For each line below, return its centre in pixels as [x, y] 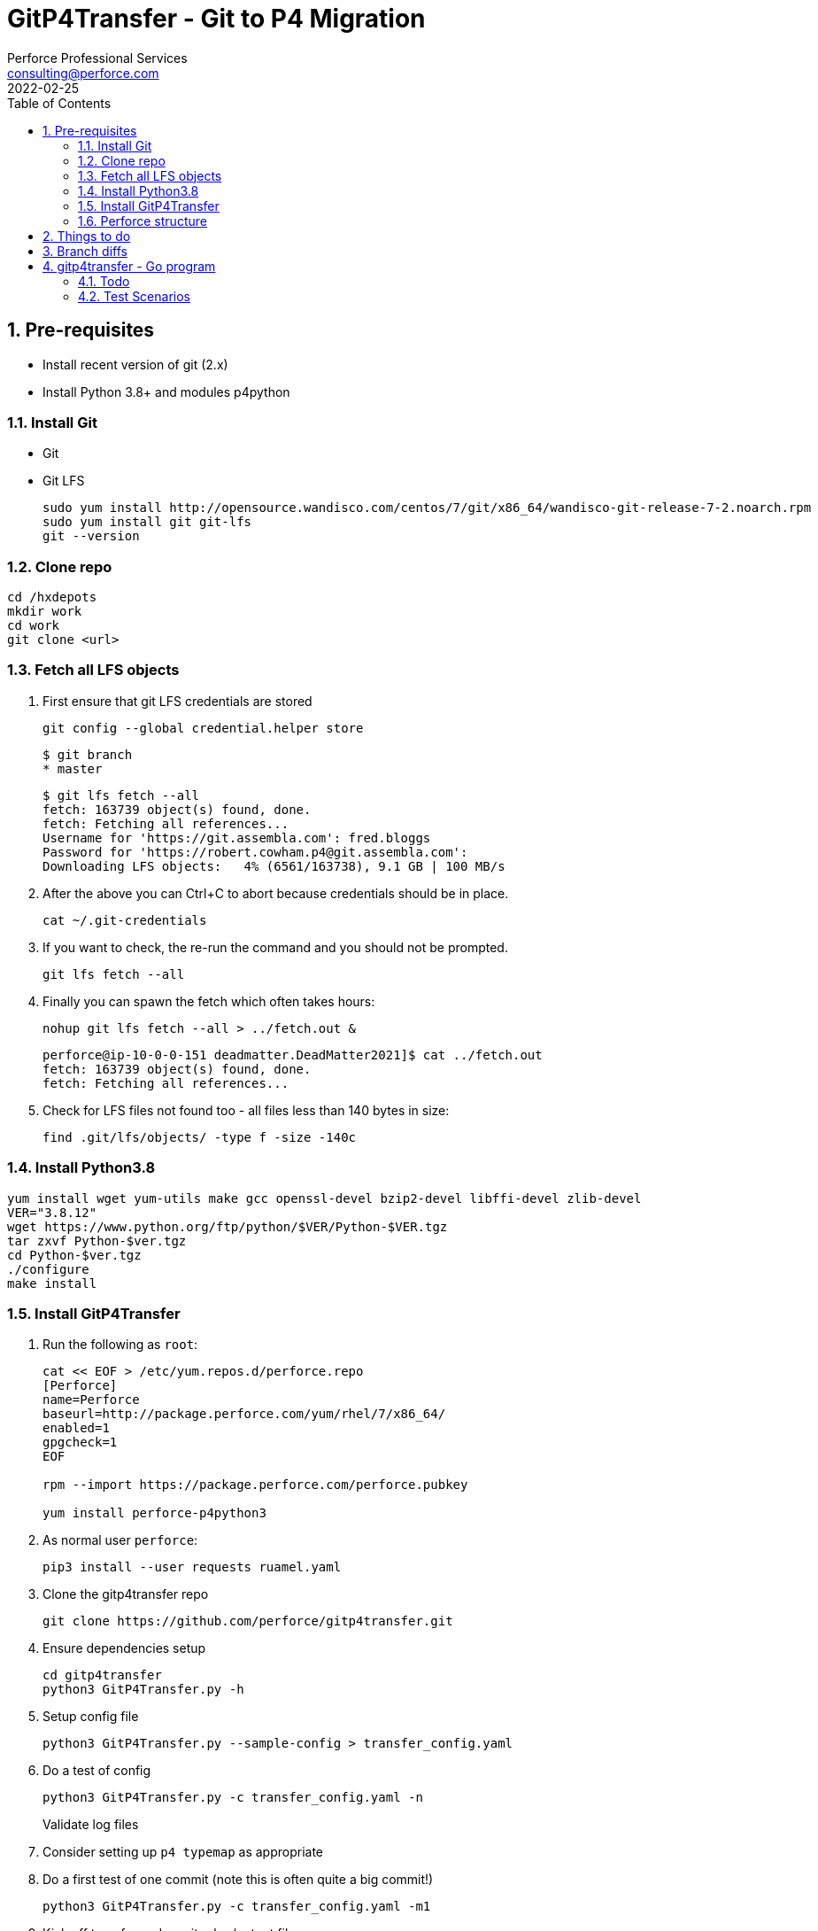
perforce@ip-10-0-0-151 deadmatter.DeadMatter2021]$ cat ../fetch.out [293, 1055]
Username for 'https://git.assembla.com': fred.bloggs [237, 838]
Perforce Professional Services [97, 58]
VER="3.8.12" [52, 1212]
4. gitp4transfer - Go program [129, 266]
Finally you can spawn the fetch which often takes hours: [209, 1001]
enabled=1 [76, 1428]
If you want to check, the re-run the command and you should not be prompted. [275, 947]
